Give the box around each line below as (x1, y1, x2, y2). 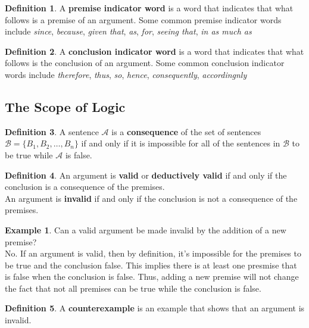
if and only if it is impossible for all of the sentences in (81, 137, 280, 149)
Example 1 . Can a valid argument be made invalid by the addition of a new (5, 223, 286, 236)
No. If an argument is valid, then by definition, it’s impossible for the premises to (5, 247, 301, 260)
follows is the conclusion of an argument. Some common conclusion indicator (5, 57, 285, 69)
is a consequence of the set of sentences (111, 125, 261, 138)
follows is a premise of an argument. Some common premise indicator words (5, 13, 282, 26)
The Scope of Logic (5, 97, 126, 115)
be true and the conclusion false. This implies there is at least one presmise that (5, 258, 297, 271)
